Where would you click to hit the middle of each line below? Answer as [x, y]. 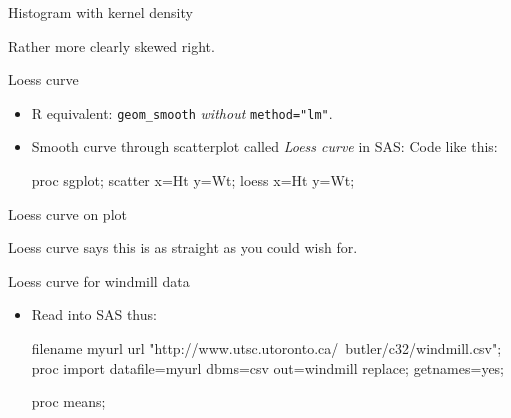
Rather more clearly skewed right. [111, 45]
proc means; [68, 401]
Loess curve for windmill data [99, 280]
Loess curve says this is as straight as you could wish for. [183, 247]
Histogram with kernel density [100, 12]
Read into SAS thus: [94, 314]
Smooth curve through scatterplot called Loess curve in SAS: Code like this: [264, 146]
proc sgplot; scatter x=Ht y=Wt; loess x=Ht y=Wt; [193, 180]
